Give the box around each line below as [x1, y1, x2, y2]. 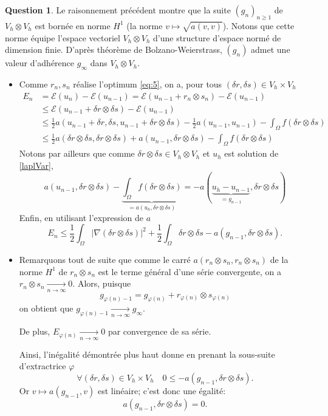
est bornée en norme [35, 19, 111, 32]
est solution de [224, 147, 279, 160]
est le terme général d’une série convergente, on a [98, 265, 281, 278]
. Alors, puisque [72, 277, 131, 290]
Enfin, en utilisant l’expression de [19, 211, 144, 223]
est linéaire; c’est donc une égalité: [97, 384, 226, 397]
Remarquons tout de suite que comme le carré [19, 253, 191, 265]
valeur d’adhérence [5, 56, 75, 69]
